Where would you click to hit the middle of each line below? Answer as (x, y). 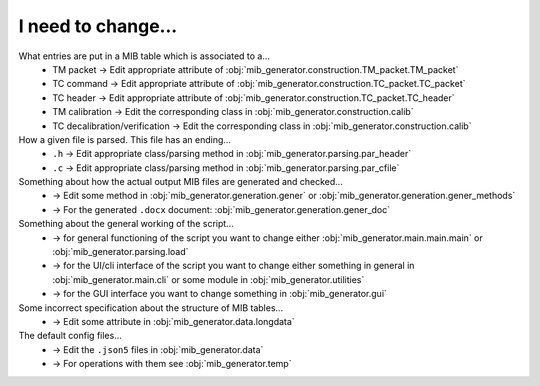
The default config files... (70, 336)
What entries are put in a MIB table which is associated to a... (144, 56)
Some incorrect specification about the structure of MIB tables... (151, 307)
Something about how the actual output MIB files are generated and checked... (181, 182)
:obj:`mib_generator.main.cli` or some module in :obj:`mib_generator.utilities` (208, 279)
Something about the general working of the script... (126, 224)
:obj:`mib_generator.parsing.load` (120, 252)
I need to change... (98, 26)
